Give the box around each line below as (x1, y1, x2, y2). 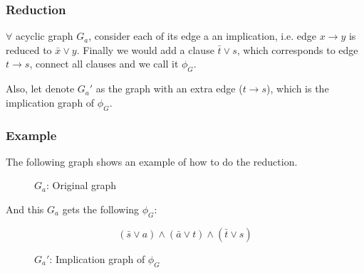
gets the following (62, 202, 140, 216)
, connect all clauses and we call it (29, 56, 179, 71)
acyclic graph (15, 28, 73, 43)
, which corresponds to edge (236, 42, 358, 57)
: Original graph (46, 178, 117, 193)
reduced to (6, 42, 52, 57)
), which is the (266, 81, 329, 96)
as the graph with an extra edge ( (95, 81, 243, 96)
